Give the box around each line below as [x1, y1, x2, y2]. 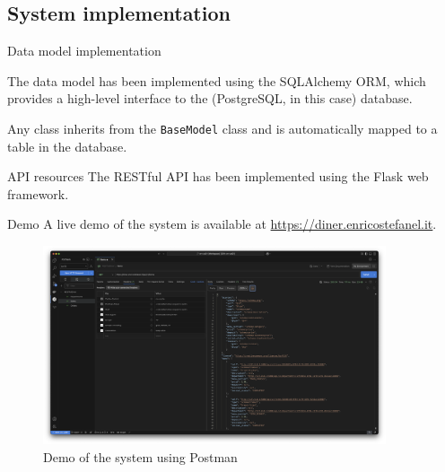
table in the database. [7, 136, 127, 155]
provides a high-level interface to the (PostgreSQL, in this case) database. [7, 89, 413, 108]
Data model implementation [7, 41, 161, 60]
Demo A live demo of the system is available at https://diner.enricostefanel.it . [7, 214, 437, 233]
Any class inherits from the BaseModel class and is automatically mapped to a [7, 118, 438, 137]
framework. [7, 184, 69, 203]
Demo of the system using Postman [43, 447, 238, 466]
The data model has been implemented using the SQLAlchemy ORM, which [7, 71, 426, 90]
